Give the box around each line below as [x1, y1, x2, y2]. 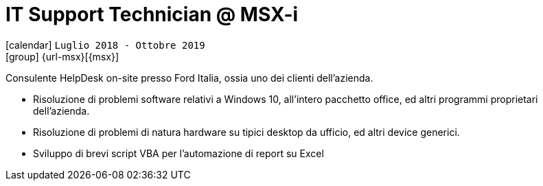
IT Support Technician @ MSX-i [5, 3, 299, 26]
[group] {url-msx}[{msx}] [5, 50, 119, 62]
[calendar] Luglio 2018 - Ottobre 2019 [5, 38, 205, 51]
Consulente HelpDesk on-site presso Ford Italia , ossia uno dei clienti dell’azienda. [5, 71, 373, 84]
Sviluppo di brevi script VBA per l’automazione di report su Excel [33, 147, 324, 159]
